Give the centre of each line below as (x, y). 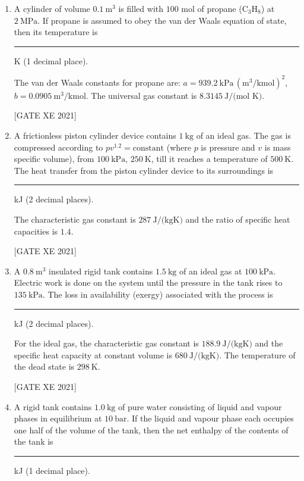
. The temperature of (257, 354)
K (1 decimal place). (51, 60)
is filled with (141, 8)
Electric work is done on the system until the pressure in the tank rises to (148, 282)
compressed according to (58, 147)
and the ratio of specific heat (238, 219)
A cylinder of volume (52, 8)
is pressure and (228, 147)
